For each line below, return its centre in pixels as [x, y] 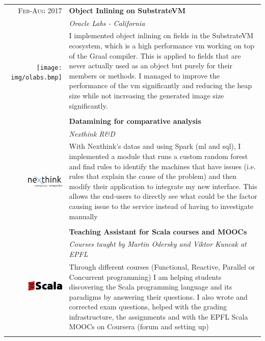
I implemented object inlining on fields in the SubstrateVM [161, 35]
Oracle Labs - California [107, 23]
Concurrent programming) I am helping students [145, 277]
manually [83, 216]
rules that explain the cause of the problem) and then [153, 176]
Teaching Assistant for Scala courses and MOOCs [158, 231]
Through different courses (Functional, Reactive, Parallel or [162, 266]
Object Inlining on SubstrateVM [127, 10]
